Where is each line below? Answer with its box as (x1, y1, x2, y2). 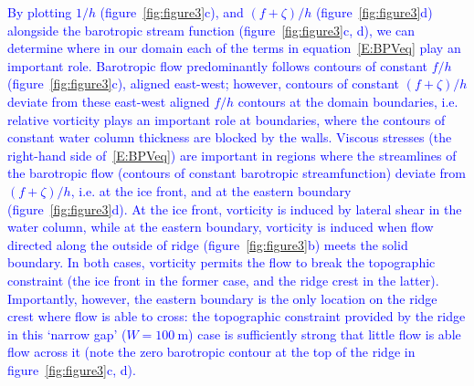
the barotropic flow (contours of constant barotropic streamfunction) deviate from (7, 163, 466, 183)
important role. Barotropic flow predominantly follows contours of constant (7, 56, 427, 75)
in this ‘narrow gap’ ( (7, 324, 127, 343)
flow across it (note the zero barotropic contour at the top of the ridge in (7, 342, 416, 361)
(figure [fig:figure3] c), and (100, 3, 244, 21)
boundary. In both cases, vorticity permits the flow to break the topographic (7, 253, 436, 272)
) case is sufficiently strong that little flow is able (188, 324, 461, 343)
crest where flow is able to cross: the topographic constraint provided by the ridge (7, 307, 466, 326)
